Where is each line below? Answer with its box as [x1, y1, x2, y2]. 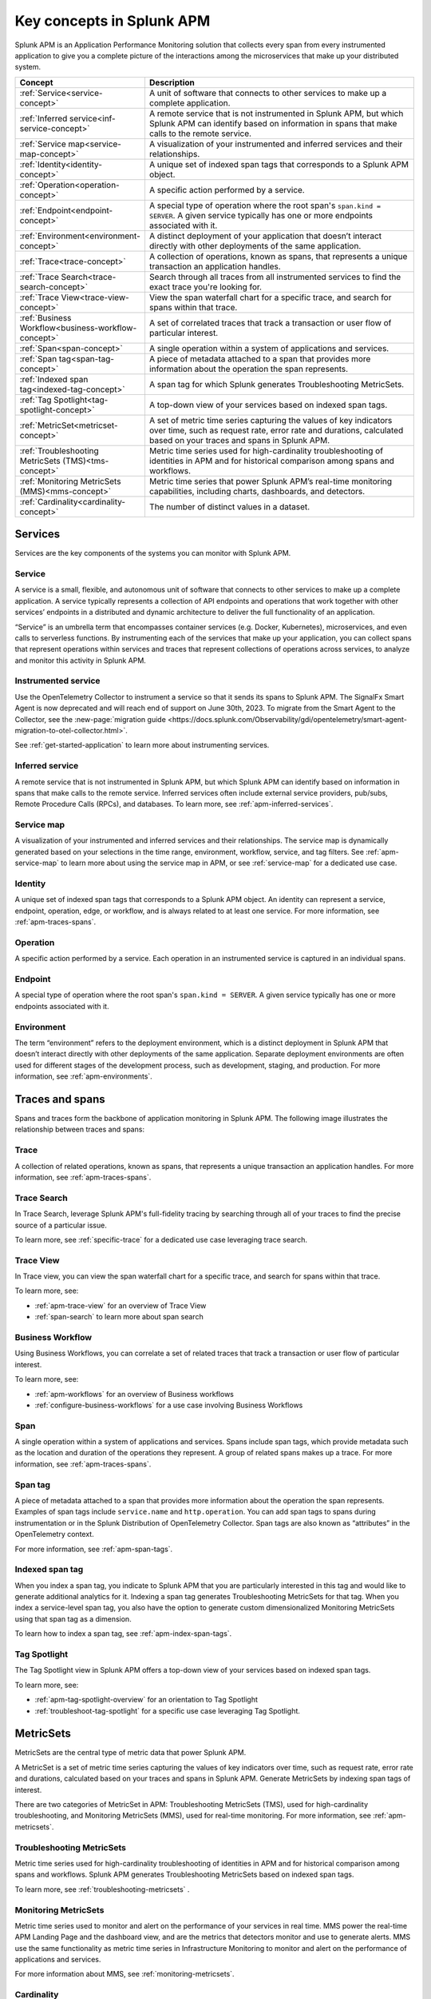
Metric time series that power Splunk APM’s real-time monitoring [148, 476, 393, 487]
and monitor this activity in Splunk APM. [14, 656, 147, 665]
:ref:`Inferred [19, 113, 68, 124]
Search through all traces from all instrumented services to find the [148, 271, 401, 282]
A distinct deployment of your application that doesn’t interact [148, 230, 382, 241]
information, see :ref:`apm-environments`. [14, 1071, 153, 1081]
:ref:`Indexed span [19, 373, 89, 385]
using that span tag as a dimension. [14, 1614, 132, 1623]
